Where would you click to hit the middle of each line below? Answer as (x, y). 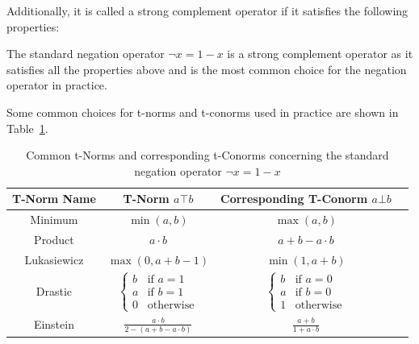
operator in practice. (57, 85)
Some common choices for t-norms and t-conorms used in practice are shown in (203, 112)
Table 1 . (27, 128)
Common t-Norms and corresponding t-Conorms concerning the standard (207, 155)
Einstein (54, 324)
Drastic (54, 291)
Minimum (54, 220)
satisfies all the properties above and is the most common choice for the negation (207, 69)
